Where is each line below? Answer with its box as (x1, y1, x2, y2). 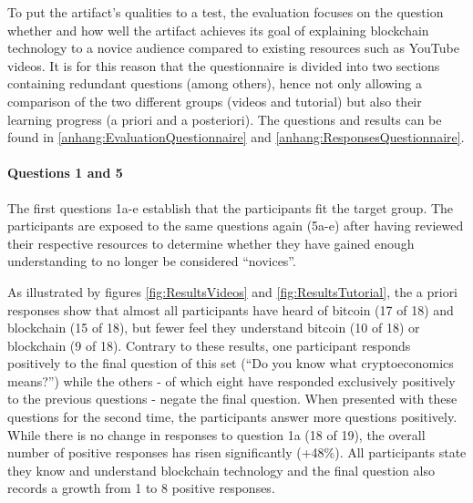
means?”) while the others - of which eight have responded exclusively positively (7, 371, 456, 390)
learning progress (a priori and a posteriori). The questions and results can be (7, 109, 442, 128)
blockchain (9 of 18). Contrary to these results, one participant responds (7, 335, 411, 354)
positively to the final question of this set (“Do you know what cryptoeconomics (7, 354, 454, 373)
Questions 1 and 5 (7, 163, 123, 182)
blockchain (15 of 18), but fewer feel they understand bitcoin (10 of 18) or (7, 318, 420, 337)
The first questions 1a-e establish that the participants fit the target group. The (7, 198, 454, 217)
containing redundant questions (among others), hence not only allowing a (7, 74, 422, 93)
